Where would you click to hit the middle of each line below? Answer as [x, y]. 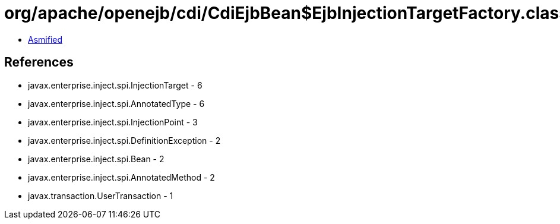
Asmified [45, 39]
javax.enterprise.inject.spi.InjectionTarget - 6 [115, 85]
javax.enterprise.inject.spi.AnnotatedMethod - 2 [121, 177]
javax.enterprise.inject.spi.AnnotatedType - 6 [116, 103]
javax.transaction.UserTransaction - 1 [101, 195]
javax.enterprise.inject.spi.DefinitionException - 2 [124, 140]
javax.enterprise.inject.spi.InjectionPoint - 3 [113, 122]
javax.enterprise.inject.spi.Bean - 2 [96, 159]
